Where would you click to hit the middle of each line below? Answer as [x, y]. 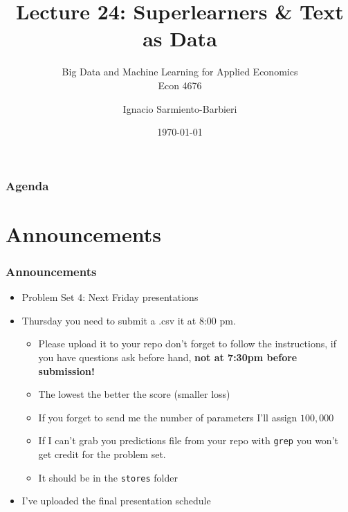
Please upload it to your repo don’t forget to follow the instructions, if [187, 344]
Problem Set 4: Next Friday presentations [110, 297]
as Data [180, 38]
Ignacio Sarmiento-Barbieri [180, 108]
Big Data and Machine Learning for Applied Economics [180, 72]
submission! [66, 371]
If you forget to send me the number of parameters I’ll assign [168, 417]
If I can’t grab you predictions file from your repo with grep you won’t [188, 440]
